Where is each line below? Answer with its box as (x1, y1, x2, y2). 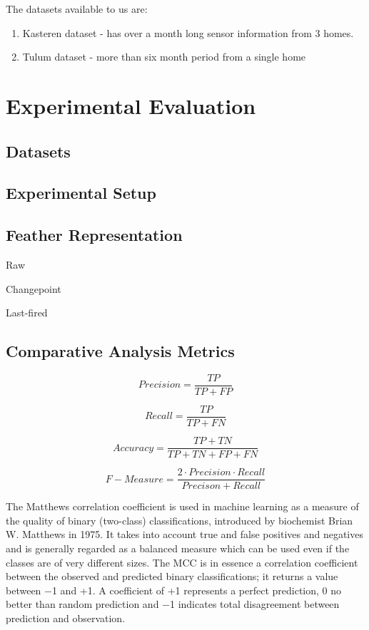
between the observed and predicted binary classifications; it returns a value (6, 569, 338, 584)
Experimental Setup (6, 182, 156, 204)
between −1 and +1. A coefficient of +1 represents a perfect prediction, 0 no (6, 582, 342, 597)
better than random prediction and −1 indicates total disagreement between (6, 597, 340, 611)
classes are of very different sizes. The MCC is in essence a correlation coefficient (6, 554, 358, 569)
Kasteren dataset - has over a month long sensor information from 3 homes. (22, 25, 354, 40)
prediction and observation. (6, 610, 126, 625)
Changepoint (6, 281, 61, 296)
